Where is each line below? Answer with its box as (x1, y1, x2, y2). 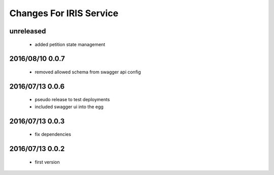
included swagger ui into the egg (35, 104, 104, 110)
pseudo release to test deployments (35, 97, 110, 103)
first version (35, 159, 60, 165)
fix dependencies (35, 132, 71, 138)
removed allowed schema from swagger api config (35, 69, 142, 75)
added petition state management (35, 41, 106, 48)
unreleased (9, 27, 46, 35)
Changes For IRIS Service (9, 8, 119, 19)
